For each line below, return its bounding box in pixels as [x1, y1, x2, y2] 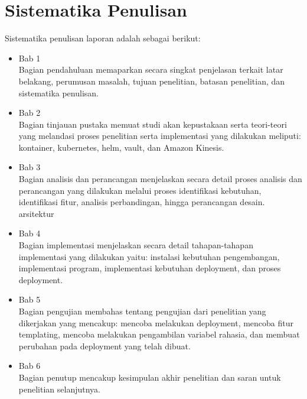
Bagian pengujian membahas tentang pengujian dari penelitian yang [18, 305, 266, 317]
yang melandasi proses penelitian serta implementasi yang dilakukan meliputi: [18, 129, 301, 142]
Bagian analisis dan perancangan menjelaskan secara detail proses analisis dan [18, 173, 302, 185]
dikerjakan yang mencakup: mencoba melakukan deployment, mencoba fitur [18, 316, 294, 329]
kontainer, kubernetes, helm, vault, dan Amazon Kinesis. [18, 141, 224, 153]
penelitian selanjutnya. [18, 382, 100, 395]
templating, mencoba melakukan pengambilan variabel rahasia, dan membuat [18, 328, 300, 340]
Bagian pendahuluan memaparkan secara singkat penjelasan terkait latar [18, 63, 283, 76]
